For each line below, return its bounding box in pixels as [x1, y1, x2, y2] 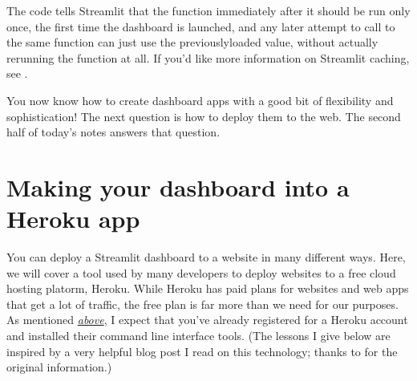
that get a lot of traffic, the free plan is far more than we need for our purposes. [6, 295, 399, 312]
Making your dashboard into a [6, 170, 350, 203]
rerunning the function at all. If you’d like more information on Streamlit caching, [6, 49, 410, 66]
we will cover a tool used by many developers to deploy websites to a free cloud [6, 264, 396, 281]
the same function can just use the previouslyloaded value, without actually [6, 34, 379, 51]
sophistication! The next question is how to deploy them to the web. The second [6, 107, 401, 124]
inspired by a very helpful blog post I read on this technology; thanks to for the [6, 342, 398, 359]
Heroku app [6, 202, 140, 235]
